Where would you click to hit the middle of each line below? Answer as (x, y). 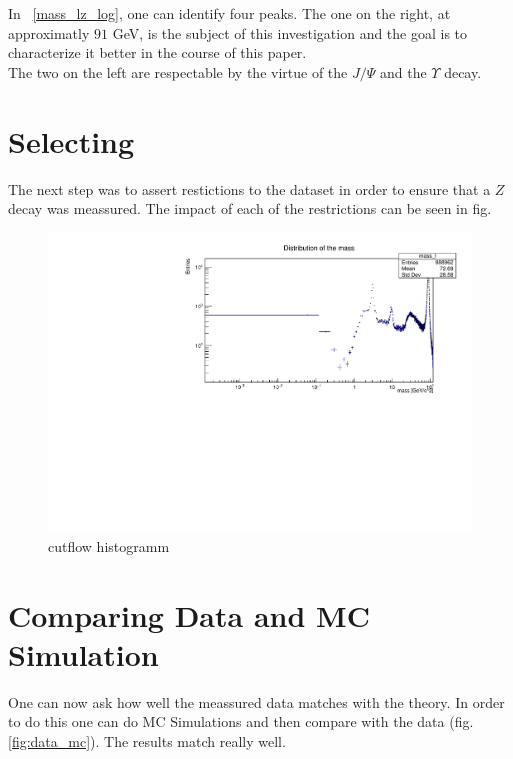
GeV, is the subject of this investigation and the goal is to (290, 32)
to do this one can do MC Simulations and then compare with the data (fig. (241, 721)
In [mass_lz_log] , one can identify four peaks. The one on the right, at (229, 13)
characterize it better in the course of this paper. (157, 52)
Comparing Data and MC (189, 614)
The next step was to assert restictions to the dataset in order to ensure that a (249, 188)
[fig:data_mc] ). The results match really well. (147, 741)
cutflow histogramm (109, 545)
